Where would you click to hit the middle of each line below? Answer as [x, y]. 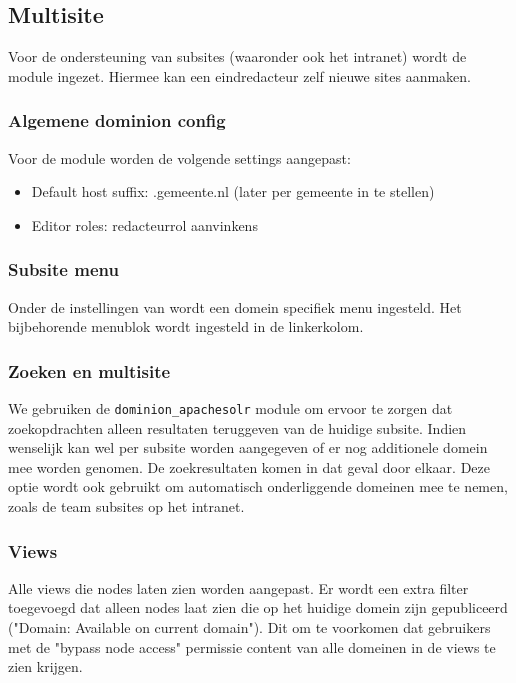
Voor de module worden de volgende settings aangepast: [179, 157]
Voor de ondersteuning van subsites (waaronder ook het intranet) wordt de [237, 56]
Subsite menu [63, 269]
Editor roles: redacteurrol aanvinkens [144, 224]
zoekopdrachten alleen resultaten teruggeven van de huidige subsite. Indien [237, 427]
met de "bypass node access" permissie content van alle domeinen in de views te [252, 646]
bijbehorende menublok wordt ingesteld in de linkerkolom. [186, 326]
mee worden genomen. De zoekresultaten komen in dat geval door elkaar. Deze [249, 466]
